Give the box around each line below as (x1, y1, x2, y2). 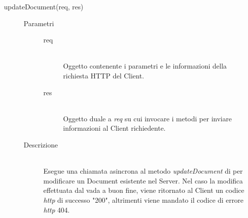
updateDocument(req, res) (4, 1, 83, 11)
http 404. (43, 204, 70, 215)
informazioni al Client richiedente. (63, 123, 166, 133)
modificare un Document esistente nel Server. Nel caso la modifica (43, 175, 243, 185)
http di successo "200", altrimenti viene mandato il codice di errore (43, 194, 244, 205)
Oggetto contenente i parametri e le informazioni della (63, 61, 227, 71)
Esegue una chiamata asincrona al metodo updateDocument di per (43, 166, 243, 176)
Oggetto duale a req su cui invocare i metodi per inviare (63, 113, 232, 123)
